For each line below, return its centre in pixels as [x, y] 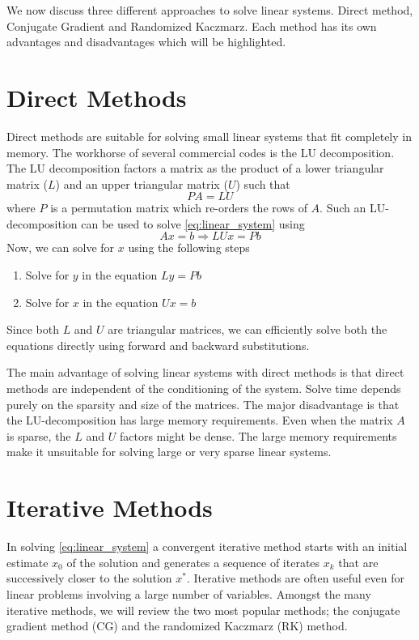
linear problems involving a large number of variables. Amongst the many [189, 593]
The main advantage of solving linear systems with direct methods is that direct [205, 372]
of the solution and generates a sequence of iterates [193, 562]
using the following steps [189, 247]
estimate [28, 562]
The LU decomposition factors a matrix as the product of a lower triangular [195, 168]
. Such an [343, 208]
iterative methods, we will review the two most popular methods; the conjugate [203, 610]
